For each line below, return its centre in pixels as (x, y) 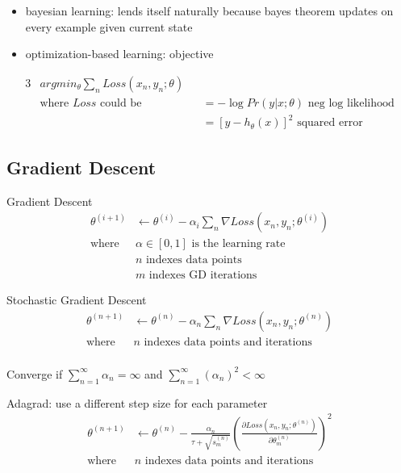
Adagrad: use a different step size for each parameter (137, 402)
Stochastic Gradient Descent (77, 300)
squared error (330, 123)
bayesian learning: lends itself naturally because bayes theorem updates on (209, 10)
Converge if (35, 373)
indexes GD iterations (203, 276)
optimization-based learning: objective (119, 54)
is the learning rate (238, 244)
